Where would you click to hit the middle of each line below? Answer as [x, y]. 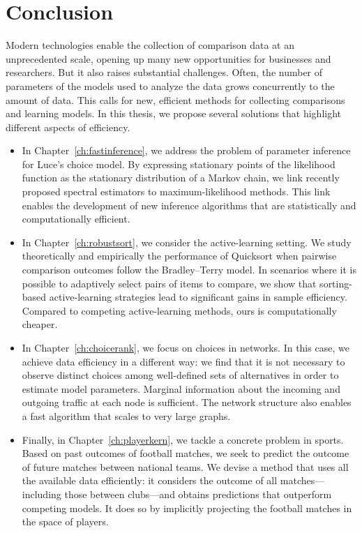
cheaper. [40, 324]
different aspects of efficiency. [68, 127]
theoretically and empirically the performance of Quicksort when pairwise [179, 256]
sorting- [336, 283]
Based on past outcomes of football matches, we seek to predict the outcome [186, 453]
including [42, 494]
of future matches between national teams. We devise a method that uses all [185, 466]
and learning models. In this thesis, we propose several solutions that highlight [174, 113]
